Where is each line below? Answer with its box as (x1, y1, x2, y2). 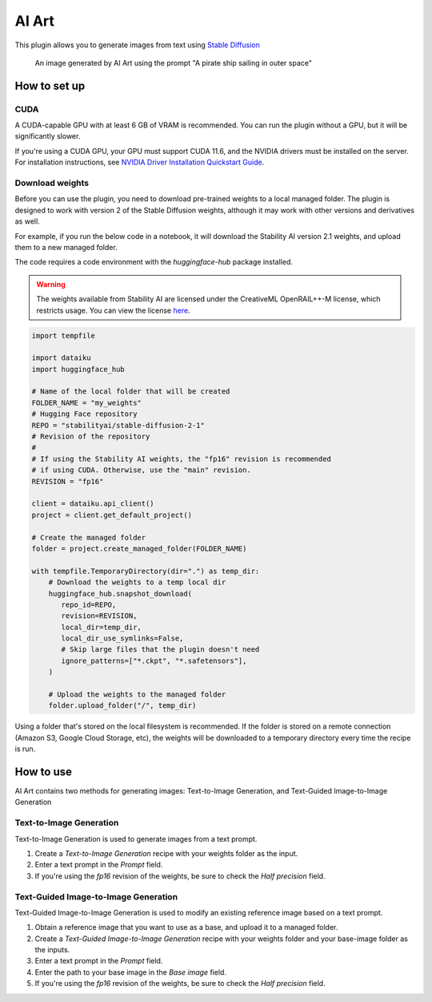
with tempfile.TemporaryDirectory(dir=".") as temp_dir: (31, 566, 260, 576)
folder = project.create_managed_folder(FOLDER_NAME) (31, 543, 247, 553)
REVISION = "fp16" (31, 477, 104, 486)
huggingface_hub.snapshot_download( (48, 589, 192, 598)
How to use (14, 765, 72, 778)
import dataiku (31, 354, 91, 362)
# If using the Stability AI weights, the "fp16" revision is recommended (31, 454, 332, 463)
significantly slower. (14, 131, 81, 141)
